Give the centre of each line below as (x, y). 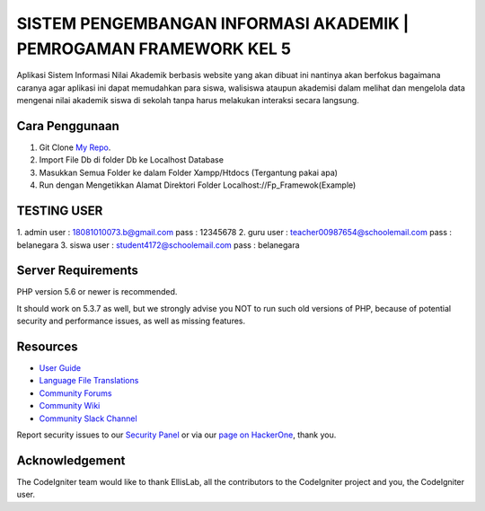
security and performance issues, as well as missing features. (131, 321)
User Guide (60, 368)
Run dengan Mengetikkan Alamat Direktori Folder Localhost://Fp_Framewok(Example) (198, 185)
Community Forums (75, 393)
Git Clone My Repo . (75, 147)
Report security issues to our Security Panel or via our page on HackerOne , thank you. (176, 435)
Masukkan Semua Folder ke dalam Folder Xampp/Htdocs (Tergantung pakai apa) (189, 172)
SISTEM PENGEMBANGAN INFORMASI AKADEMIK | (213, 23)
